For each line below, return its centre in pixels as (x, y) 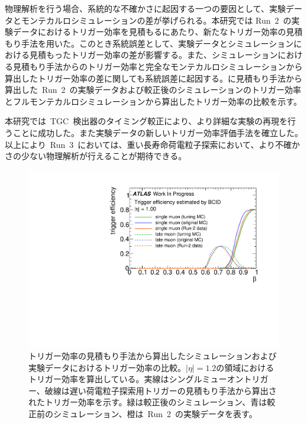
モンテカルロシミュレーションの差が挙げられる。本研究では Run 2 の (156, 20)
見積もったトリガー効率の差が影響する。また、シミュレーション (153, 55)
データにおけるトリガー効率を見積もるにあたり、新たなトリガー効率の (149, 32)
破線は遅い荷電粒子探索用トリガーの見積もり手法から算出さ (161, 390)
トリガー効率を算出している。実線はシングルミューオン (136, 379)
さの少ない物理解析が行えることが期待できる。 (96, 156)
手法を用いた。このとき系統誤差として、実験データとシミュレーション (157, 43)
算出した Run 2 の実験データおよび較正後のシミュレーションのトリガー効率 (153, 90)
